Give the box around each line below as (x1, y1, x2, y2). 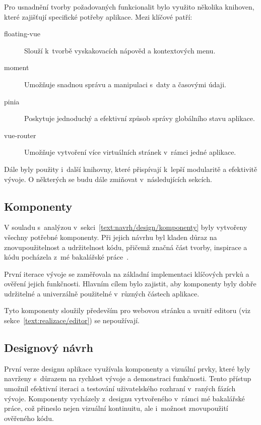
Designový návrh (4, 340, 93, 355)
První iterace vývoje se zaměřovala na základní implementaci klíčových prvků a (4, 268, 249, 279)
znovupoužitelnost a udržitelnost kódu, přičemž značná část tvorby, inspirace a (4, 241, 247, 252)
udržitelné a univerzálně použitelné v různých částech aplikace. (4, 288, 200, 298)
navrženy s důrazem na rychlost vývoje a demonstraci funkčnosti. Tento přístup (4, 373, 251, 384)
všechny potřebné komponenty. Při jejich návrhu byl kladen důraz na (4, 231, 217, 242)
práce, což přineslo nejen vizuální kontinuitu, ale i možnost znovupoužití (4, 403, 228, 413)
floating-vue (4, 28, 40, 39)
